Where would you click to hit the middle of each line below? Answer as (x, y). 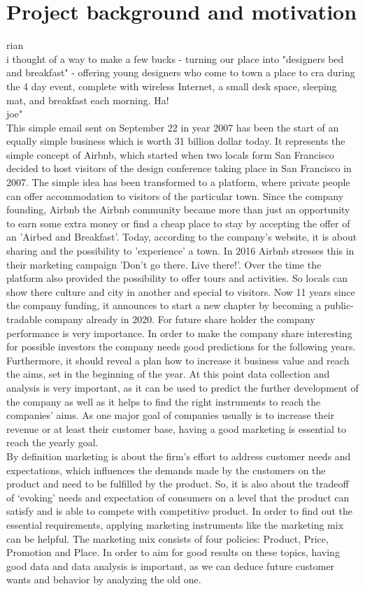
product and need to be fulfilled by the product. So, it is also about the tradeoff (178, 484)
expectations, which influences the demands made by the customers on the (166, 470)
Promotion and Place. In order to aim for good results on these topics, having (173, 552)
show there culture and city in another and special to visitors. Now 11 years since (181, 291)
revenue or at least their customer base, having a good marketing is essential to (176, 428)
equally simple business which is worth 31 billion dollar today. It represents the (176, 141)
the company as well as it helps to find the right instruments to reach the (164, 401)
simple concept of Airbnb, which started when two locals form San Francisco (170, 154)
